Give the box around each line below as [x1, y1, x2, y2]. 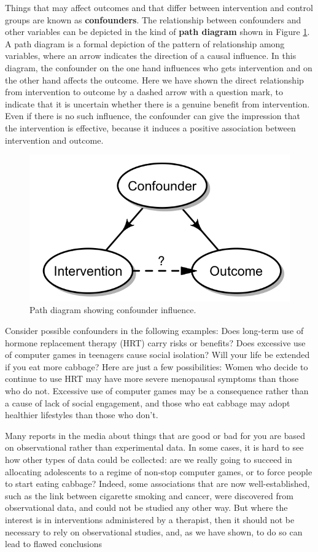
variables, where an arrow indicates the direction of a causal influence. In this [5, 49, 297, 62]
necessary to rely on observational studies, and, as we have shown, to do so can [5, 525, 303, 538]
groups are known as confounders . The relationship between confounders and [5, 13, 301, 26]
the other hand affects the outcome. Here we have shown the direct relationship [5, 73, 304, 86]
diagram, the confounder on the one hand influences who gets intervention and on [5, 61, 312, 74]
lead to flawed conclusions [5, 537, 103, 550]
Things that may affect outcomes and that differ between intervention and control [5, 1, 313, 14]
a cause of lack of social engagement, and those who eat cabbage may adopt [5, 396, 290, 409]
